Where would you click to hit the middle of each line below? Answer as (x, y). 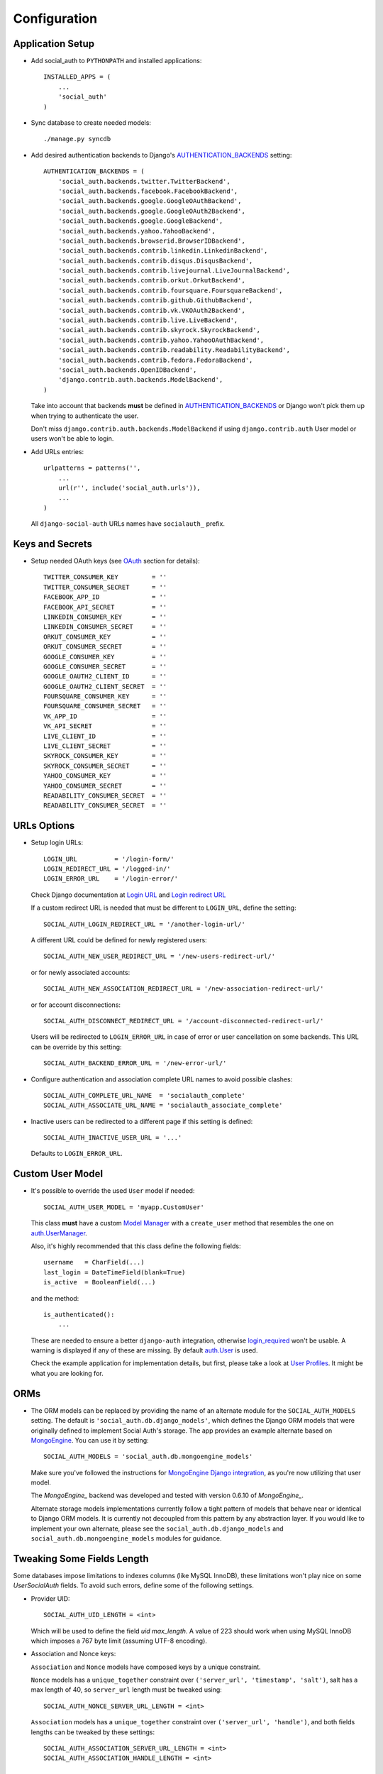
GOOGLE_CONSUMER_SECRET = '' (105, 666)
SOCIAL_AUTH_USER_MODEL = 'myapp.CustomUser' (124, 1207)
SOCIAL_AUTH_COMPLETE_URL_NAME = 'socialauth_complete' (145, 1095)
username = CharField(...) (94, 1262)
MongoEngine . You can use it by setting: (90, 1440)
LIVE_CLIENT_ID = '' (105, 736)
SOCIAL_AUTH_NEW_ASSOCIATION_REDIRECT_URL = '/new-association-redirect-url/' (184, 989)
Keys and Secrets (52, 544)
